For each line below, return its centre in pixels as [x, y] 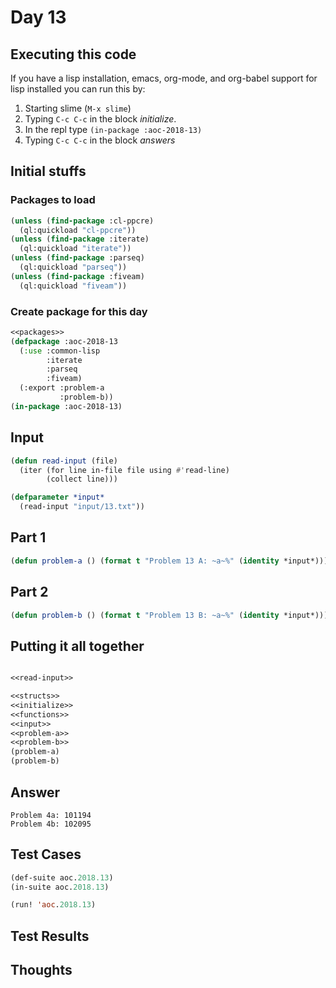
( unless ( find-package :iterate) [80, 239]
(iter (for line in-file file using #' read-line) [124, 470]
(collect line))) [82, 479]
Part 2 [29, 592]
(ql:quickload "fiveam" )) [73, 286]
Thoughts [41, 970]
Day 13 [38, 17]
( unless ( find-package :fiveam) [77, 276]
